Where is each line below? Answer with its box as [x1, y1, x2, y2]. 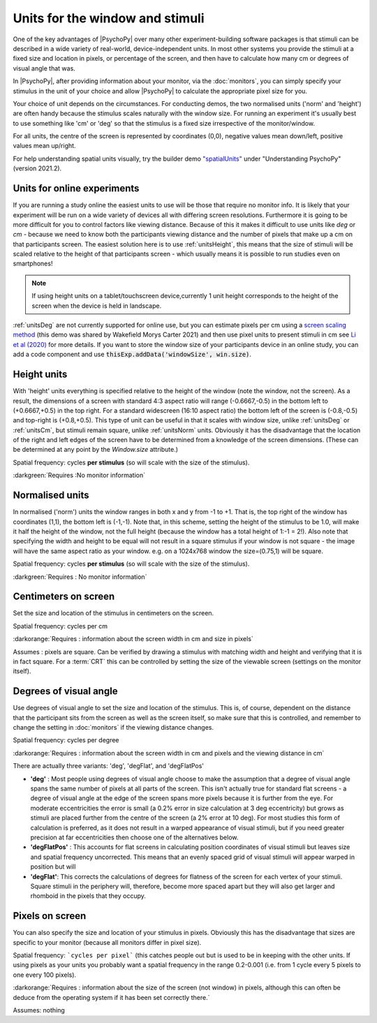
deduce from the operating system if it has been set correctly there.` [13, 993, 210, 1001]
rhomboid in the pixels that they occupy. [30, 892, 147, 900]
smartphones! [13, 259, 53, 268]
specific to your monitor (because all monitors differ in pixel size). [13, 938, 202, 946]
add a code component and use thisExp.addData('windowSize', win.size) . [13, 350, 251, 359]
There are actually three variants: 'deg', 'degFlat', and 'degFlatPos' [13, 762, 205, 770]
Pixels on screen [13, 910, 87, 922]
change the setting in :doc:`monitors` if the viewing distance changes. [13, 723, 214, 732]
